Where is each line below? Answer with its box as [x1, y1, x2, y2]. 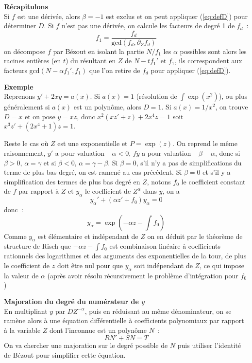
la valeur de [4, 270, 39, 280]
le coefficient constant [181, 176, 246, 186]
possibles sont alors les [180, 46, 247, 56]
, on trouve [215, 102, 248, 112]
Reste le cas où [4, 138, 49, 148]
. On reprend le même [172, 138, 237, 148]
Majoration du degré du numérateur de [4, 296, 139, 306]
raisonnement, [4, 148, 46, 158]
